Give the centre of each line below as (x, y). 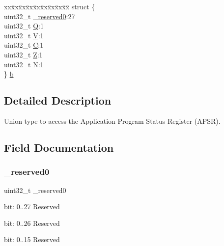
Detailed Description (58, 100)
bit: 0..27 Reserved (32, 206)
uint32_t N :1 (24, 64)
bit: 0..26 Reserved (32, 223)
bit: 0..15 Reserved (32, 239)
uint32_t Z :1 (23, 54)
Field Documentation (59, 147)
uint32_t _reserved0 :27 (40, 16)
